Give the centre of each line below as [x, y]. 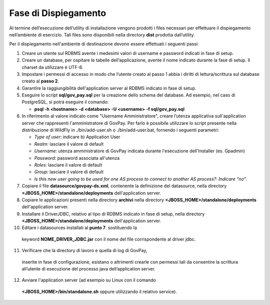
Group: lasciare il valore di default [69, 172]
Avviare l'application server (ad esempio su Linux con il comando [89, 280]
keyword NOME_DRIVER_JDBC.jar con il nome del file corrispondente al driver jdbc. [109, 239]
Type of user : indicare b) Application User [77, 137]
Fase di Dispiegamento [58, 13]
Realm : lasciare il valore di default [69, 144]
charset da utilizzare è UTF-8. [52, 67]
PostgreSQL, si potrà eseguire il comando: [65, 102]
